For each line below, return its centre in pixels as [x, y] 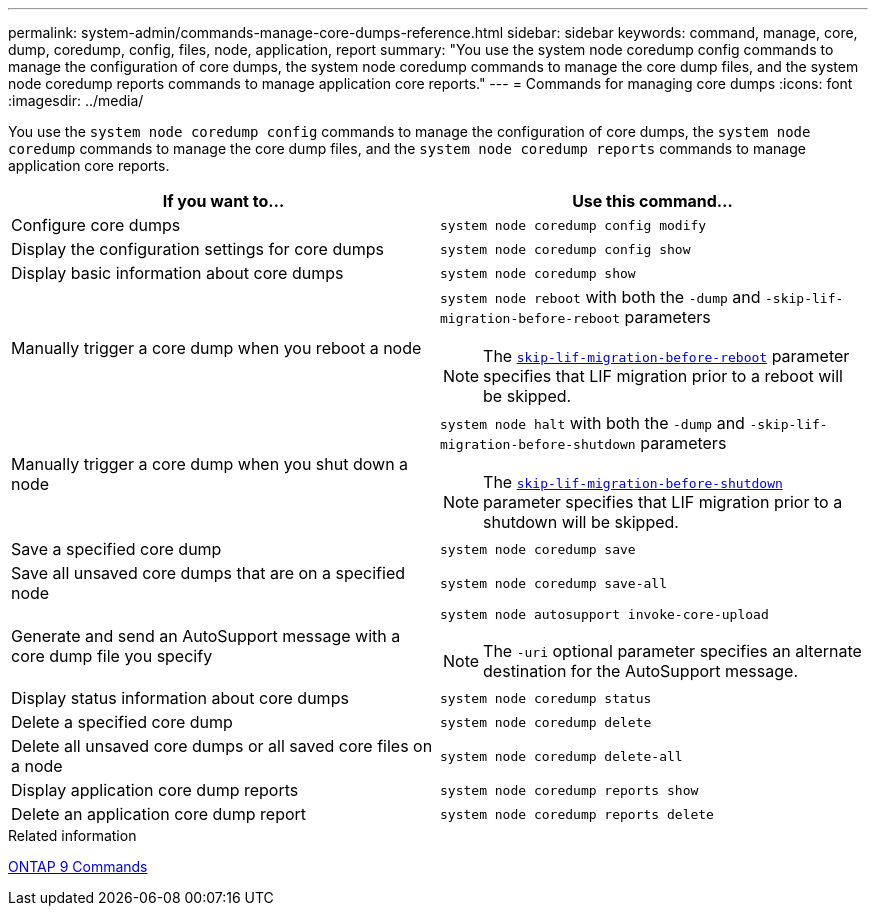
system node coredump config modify [573, 225]
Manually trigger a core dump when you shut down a [210, 464]
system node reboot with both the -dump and [600, 297]
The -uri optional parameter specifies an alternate [672, 651]
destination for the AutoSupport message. [640, 671]
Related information [72, 835]
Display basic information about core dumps [177, 273]
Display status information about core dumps [180, 698]
